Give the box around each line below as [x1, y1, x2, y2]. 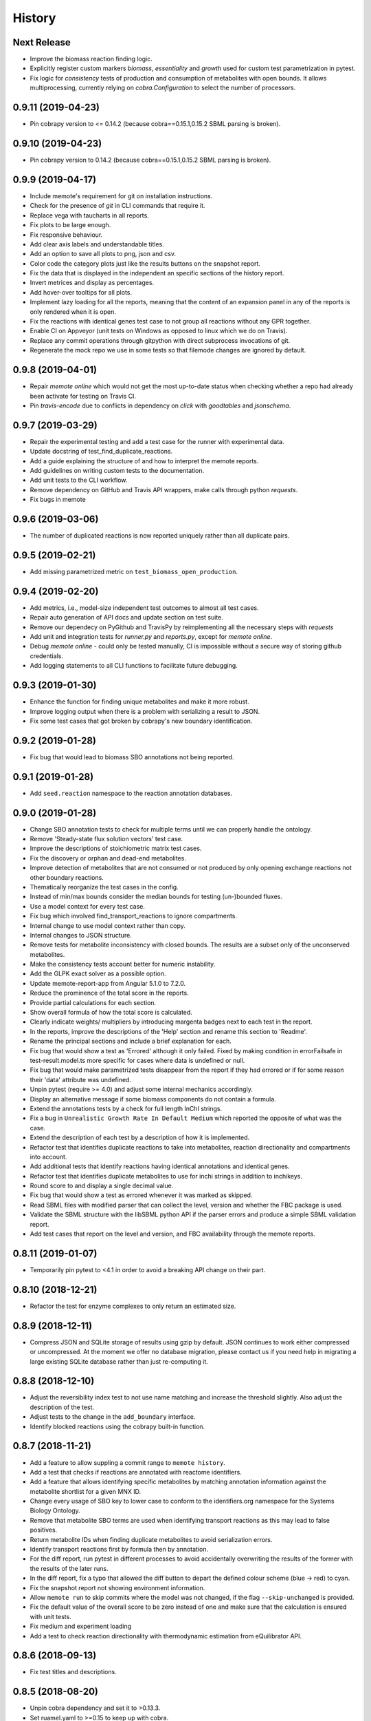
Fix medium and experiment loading [30, 1622, 132, 1631]
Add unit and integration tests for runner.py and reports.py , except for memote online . [30, 633, 273, 641]
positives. [30, 1525, 58, 1534]
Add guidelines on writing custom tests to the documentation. [30, 466, 205, 474]
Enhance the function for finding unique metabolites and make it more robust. [30, 697, 250, 706]
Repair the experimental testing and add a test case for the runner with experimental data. [30, 437, 284, 445]
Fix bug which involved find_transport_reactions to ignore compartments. [30, 912, 237, 920]
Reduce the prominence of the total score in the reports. [30, 989, 189, 997]
